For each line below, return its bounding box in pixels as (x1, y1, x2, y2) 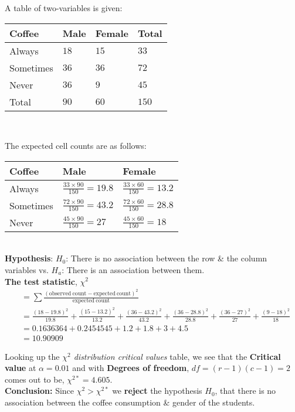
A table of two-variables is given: (5, 2, 123, 13)
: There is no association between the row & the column (66, 252, 267, 264)
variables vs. (5, 263, 49, 275)
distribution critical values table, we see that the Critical (73, 350, 281, 362)
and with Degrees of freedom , (72, 362, 189, 374)
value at (5, 362, 36, 374)
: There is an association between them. (62, 263, 205, 275)
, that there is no (215, 384, 276, 397)
